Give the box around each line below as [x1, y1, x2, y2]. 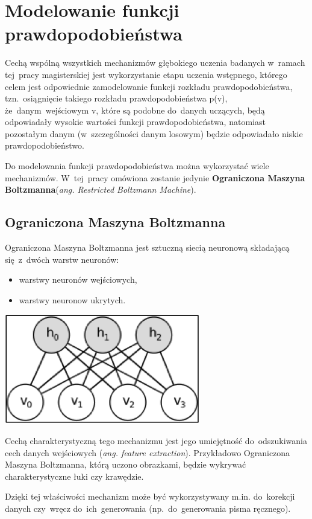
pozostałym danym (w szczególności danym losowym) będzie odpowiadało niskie [5, 127, 303, 140]
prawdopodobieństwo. [5, 139, 84, 152]
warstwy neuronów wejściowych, [19, 273, 137, 286]
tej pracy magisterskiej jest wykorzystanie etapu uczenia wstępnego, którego [5, 68, 287, 80]
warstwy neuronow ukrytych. [19, 293, 126, 306]
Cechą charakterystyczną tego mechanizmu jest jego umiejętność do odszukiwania [5, 434, 307, 447]
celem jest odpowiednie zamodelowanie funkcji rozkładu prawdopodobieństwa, [5, 80, 293, 92]
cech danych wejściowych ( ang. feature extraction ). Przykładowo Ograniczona [5, 446, 290, 459]
